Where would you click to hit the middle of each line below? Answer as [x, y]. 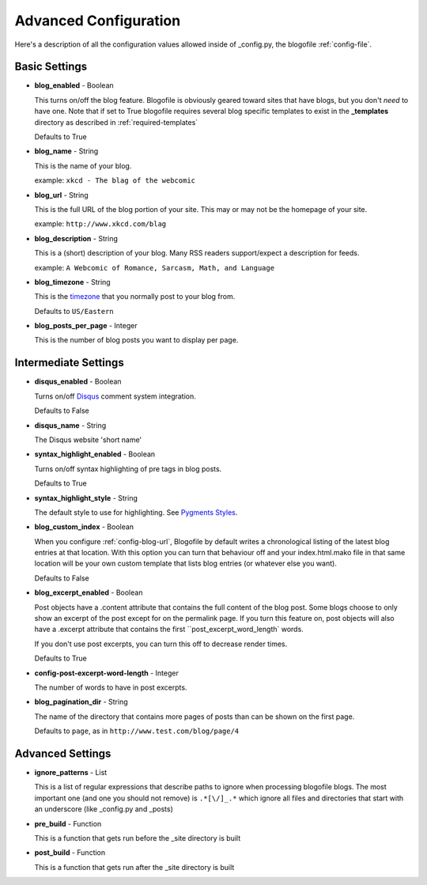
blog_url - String [61, 195]
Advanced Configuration [98, 21]
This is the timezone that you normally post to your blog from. [135, 297]
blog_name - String [66, 151]
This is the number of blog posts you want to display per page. [136, 340]
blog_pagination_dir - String [81, 702]
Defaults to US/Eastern [74, 311]
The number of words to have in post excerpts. [111, 687]
